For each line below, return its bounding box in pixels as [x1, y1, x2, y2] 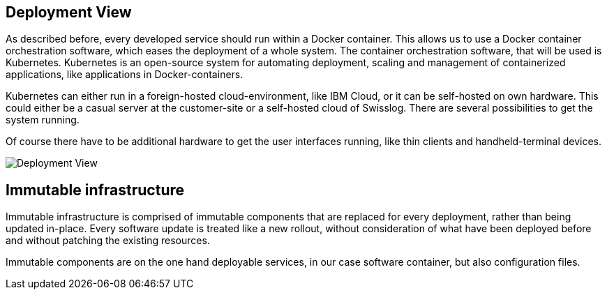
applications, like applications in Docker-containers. [6, 68, 243, 81]
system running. [6, 114, 80, 126]
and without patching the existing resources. [6, 234, 210, 247]
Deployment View [6, 3, 132, 21]
